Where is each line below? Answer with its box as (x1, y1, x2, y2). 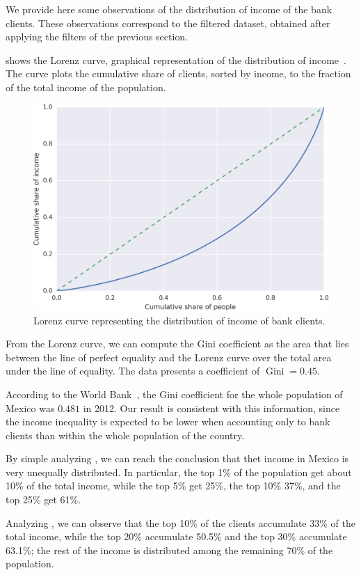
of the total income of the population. (6, 79, 166, 94)
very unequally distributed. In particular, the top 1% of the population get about (6, 464, 352, 479)
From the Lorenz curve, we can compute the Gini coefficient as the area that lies (6, 336, 349, 351)
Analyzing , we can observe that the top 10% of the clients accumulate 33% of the (6, 515, 355, 530)
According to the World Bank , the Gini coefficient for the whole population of (6, 386, 343, 401)
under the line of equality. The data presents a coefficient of (6, 363, 260, 378)
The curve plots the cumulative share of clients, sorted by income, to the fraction (6, 66, 351, 81)
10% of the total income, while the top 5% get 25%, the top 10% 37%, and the (6, 478, 341, 493)
